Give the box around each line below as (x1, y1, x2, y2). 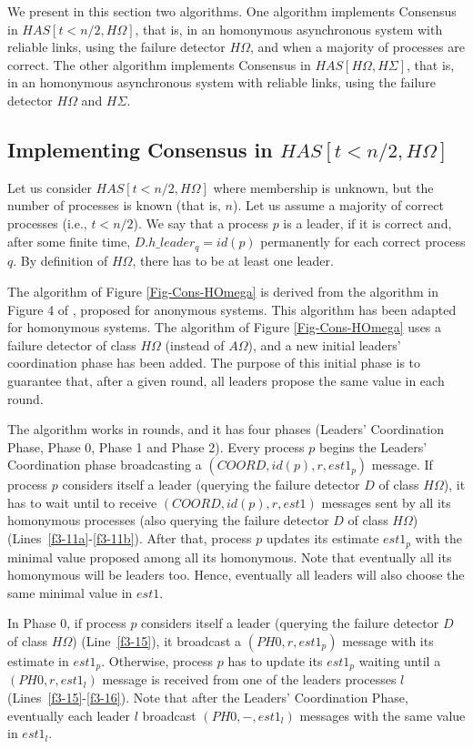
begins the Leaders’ (318, 437, 428, 456)
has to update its (227, 651, 323, 670)
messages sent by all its (321, 492, 451, 511)
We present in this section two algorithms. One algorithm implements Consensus (7, 2, 457, 20)
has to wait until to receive (7, 492, 157, 511)
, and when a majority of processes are (249, 37, 465, 56)
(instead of (165, 335, 225, 354)
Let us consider (7, 177, 92, 197)
